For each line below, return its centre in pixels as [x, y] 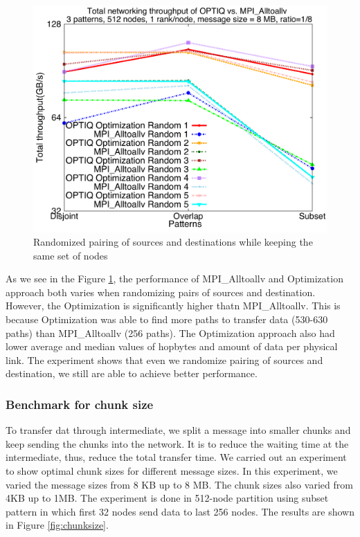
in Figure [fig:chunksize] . [57, 525]
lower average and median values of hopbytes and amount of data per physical [172, 346]
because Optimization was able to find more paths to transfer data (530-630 [167, 319]
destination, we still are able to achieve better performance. [132, 373]
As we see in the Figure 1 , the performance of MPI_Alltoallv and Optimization [174, 279]
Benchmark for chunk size [80, 404]
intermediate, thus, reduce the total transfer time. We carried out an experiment [176, 457]
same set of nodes [71, 255]
